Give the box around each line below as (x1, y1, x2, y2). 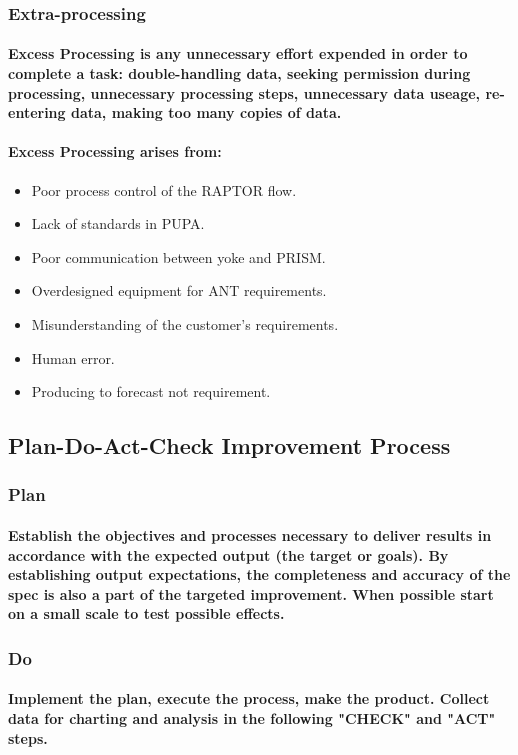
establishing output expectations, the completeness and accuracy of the (8, 564, 511, 585)
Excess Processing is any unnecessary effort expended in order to (8, 43, 468, 64)
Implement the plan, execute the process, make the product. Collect (8, 688, 490, 709)
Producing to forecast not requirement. (31, 381, 271, 402)
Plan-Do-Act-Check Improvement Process (8, 430, 451, 461)
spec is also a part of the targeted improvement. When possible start (8, 583, 494, 604)
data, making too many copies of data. (70, 102, 342, 123)
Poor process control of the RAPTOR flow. (31, 179, 297, 200)
